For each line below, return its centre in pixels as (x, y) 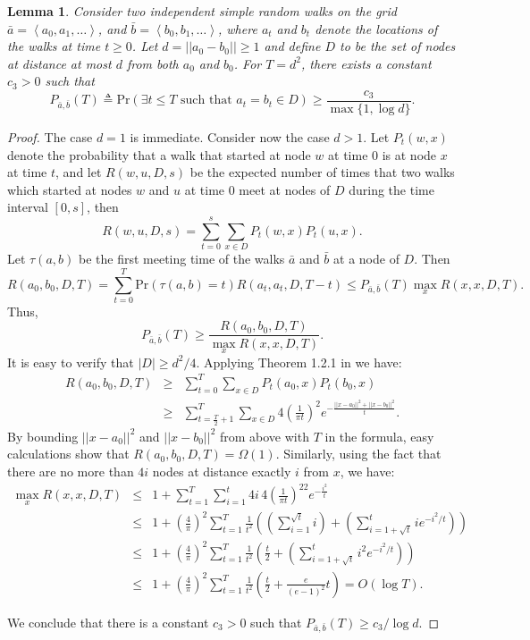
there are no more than (71, 471)
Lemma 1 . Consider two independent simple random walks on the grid (202, 11)
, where (238, 28)
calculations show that (68, 454)
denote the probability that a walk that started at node (159, 154)
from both (152, 63)
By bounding (43, 436)
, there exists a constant (366, 63)
